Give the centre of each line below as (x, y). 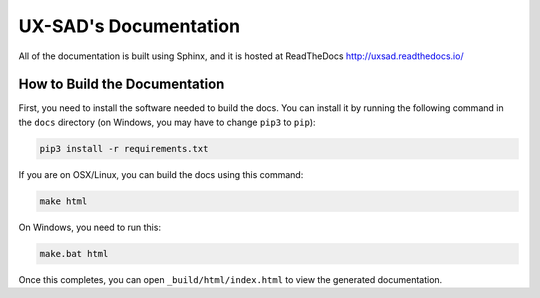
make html (63, 201)
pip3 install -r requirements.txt (124, 148)
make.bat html (74, 253)
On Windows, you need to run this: (90, 227)
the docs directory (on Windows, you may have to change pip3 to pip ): (167, 122)
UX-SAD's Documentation (129, 26)
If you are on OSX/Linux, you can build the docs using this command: (161, 174)
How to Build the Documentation (121, 84)
